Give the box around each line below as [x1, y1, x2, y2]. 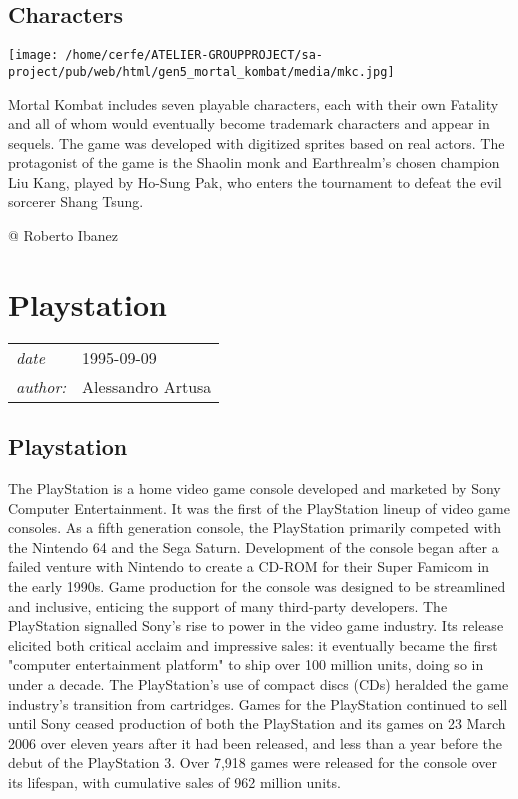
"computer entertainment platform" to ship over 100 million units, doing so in [8, 654, 484, 675]
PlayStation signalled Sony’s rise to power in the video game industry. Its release [8, 615, 504, 636]
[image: [8, 48, 59, 63]
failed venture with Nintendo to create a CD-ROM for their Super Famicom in [8, 556, 490, 577]
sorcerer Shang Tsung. [8, 191, 144, 212]
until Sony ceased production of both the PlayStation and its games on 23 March [8, 713, 506, 734]
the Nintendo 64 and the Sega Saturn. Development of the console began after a [8, 536, 499, 557]
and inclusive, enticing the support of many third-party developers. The [8, 595, 448, 616]
